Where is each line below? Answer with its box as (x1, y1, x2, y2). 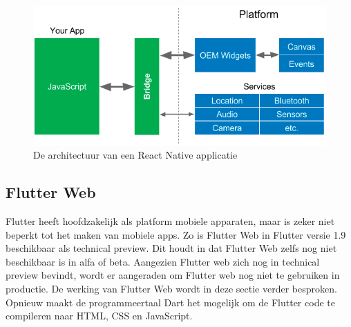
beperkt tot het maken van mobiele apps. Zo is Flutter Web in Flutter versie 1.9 (6, 227, 346, 241)
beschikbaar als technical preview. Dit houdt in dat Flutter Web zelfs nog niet (6, 241, 337, 255)
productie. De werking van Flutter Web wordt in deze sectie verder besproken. (6, 281, 337, 295)
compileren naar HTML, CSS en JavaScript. (6, 308, 193, 323)
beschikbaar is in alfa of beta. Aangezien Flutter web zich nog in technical (6, 254, 320, 268)
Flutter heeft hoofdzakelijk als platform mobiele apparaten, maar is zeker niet (6, 213, 335, 228)
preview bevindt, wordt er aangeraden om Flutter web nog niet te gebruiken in (6, 268, 340, 282)
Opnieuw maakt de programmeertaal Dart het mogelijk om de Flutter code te (6, 295, 335, 309)
